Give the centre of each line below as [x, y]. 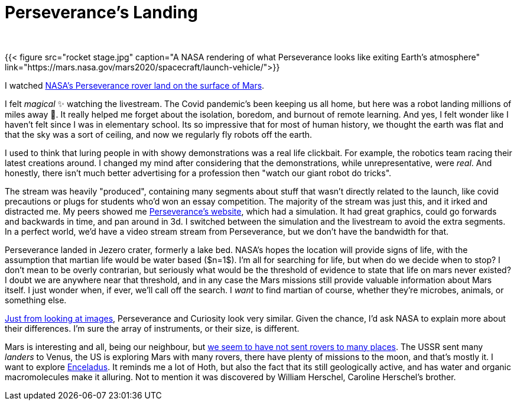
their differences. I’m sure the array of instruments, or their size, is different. [152, 328]
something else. [36, 300]
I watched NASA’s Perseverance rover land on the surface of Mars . [135, 85]
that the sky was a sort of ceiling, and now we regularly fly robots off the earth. [159, 134]
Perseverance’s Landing [102, 12]
